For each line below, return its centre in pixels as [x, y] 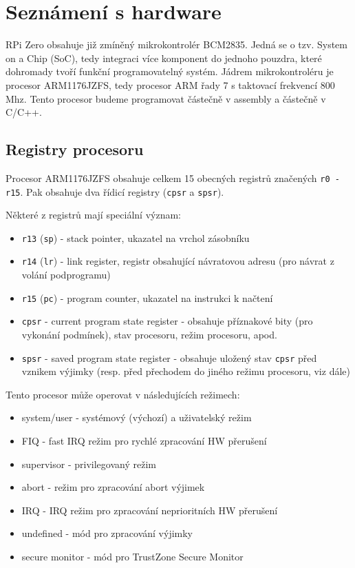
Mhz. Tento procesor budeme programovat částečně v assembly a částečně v [166, 98]
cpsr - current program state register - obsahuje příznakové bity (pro [167, 321]
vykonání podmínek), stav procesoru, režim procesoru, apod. [149, 335]
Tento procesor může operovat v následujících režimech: [123, 394]
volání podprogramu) [66, 275]
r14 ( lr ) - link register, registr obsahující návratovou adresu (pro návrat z [178, 261]
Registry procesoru [75, 149]
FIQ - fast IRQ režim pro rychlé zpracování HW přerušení [144, 441]
